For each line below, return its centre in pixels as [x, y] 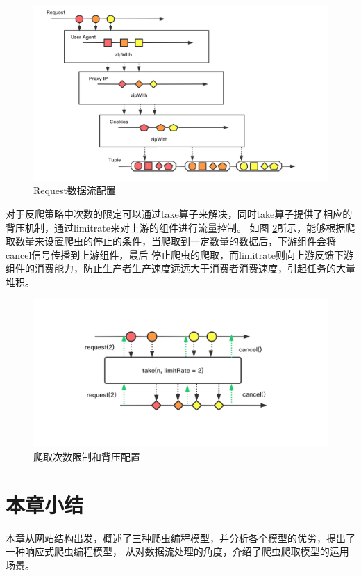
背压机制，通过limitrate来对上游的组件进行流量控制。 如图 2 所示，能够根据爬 [180, 227]
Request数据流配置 [75, 190]
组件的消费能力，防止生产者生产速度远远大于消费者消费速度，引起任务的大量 [180, 268]
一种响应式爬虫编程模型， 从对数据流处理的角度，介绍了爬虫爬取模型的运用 [177, 551]
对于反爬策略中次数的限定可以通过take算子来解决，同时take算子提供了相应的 [179, 213]
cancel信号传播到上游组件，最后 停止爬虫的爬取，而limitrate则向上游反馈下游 [179, 254]
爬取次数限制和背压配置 [87, 456]
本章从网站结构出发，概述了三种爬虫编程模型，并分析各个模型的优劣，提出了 [180, 537]
